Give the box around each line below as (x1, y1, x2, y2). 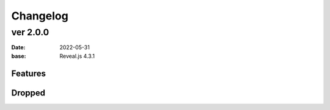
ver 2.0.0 (11, 27, 50, 38)
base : (11, 52, 26, 60)
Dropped (11, 88, 46, 98)
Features (11, 68, 46, 78)
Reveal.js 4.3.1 (59, 52, 95, 60)
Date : (11, 44, 26, 51)
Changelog (11, 9, 68, 22)
